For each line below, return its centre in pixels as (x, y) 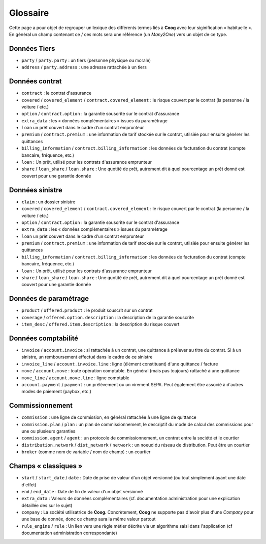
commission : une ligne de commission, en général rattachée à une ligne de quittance (109, 417)
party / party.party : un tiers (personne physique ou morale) (86, 60)
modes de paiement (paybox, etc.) (56, 392)
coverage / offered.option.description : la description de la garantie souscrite (108, 317)
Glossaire (29, 13)
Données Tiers (32, 49)
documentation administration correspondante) (69, 533)
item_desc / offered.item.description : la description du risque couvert (100, 324)
